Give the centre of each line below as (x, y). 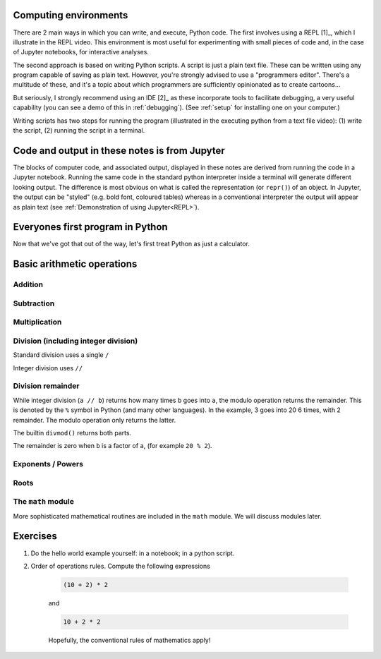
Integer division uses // (48, 368)
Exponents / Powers (48, 464)
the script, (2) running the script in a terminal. (79, 131)
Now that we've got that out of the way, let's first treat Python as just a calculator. (132, 244)
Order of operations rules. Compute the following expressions (121, 566)
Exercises (35, 536)
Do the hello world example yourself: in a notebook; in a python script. (133, 553)
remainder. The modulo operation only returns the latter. (95, 420)
